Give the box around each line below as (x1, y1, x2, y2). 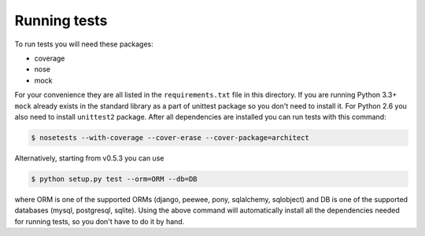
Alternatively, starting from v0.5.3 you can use (14, 153, 164, 163)
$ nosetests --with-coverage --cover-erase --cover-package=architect (31, 133, 310, 142)
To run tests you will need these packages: (14, 39, 153, 49)
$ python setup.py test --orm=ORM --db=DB (31, 174, 198, 183)
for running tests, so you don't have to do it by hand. (14, 216, 185, 226)
